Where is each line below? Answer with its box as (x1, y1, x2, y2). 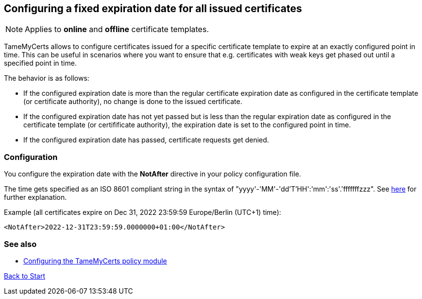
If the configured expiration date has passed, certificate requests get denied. (23, 136, 269, 144)
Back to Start (4, 271, 45, 280)
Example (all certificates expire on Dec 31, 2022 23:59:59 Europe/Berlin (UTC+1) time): (4, 208, 281, 217)
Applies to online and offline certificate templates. (25, 24, 209, 35)
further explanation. (4, 193, 67, 202)
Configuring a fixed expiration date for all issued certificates (4, 2, 302, 15)
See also (4, 239, 37, 249)
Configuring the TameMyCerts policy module (23, 256, 167, 265)
